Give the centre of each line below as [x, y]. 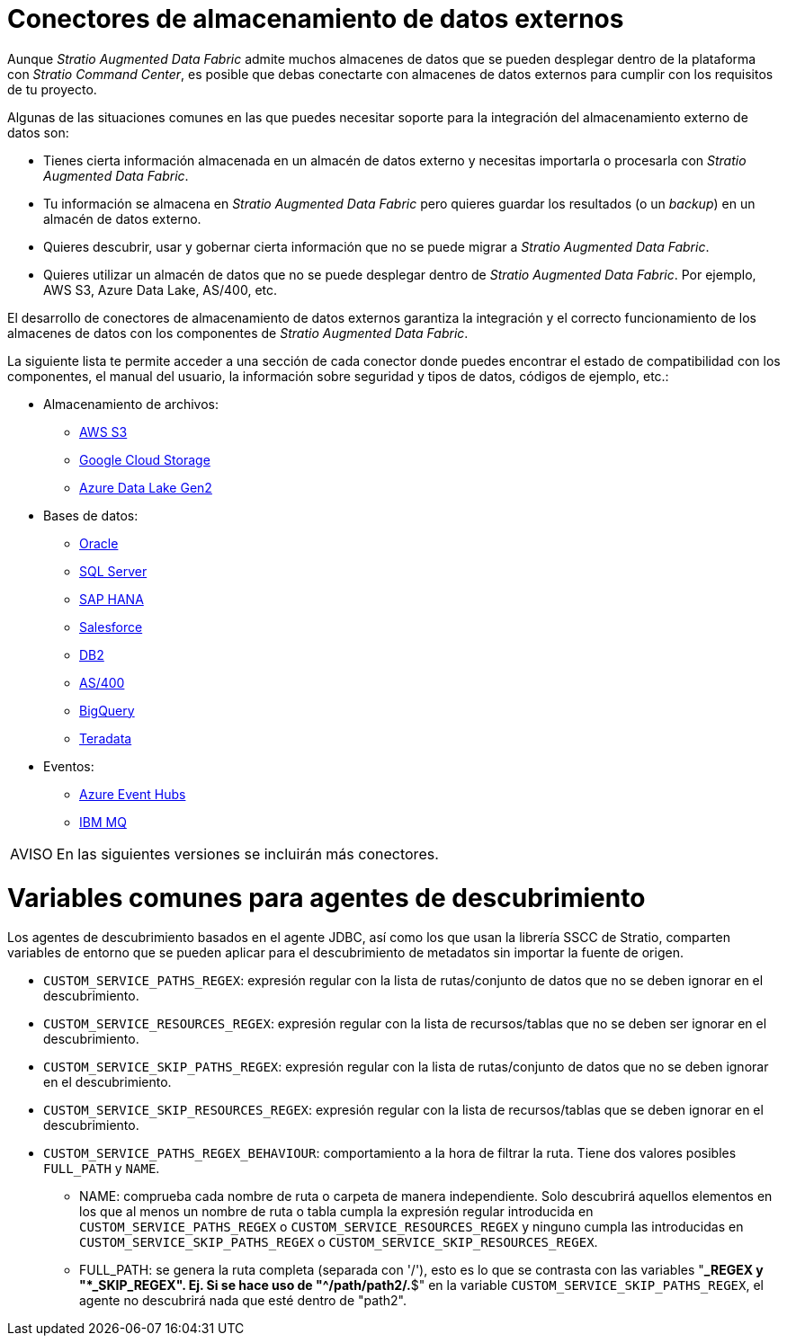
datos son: [38, 132]
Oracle [99, 543]
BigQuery [107, 710]
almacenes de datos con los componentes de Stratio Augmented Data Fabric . [238, 333]
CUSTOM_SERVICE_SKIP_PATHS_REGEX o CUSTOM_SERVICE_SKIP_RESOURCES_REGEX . [339, 1242]
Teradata [106, 738]
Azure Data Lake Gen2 [146, 487]
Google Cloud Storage [145, 459]
